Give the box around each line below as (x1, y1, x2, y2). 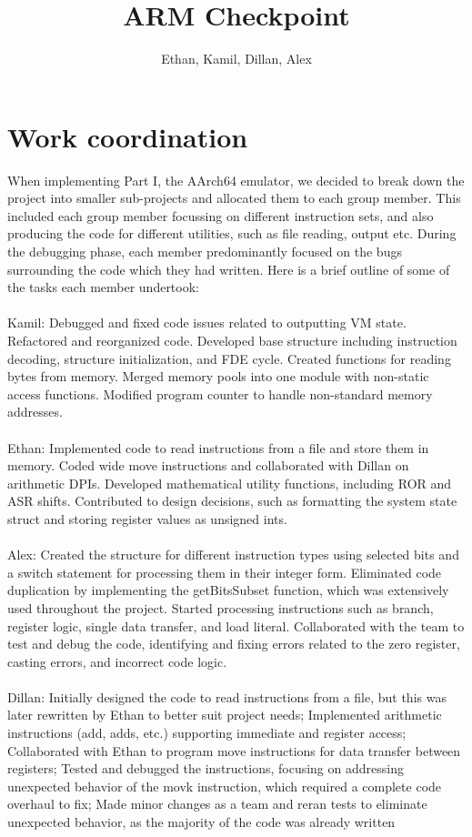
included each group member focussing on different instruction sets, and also (7, 206, 434, 225)
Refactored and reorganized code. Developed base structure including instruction (7, 331, 457, 349)
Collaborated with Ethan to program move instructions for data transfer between (7, 741, 461, 760)
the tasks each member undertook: (7, 277, 199, 297)
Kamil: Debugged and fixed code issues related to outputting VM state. (7, 313, 407, 332)
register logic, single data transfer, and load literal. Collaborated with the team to (7, 616, 465, 635)
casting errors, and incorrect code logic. (7, 651, 227, 671)
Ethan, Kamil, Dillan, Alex (161, 49, 312, 68)
